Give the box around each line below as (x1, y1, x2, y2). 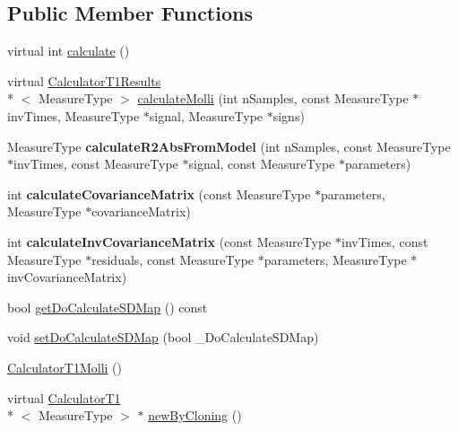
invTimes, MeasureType (7, 106, 140, 125)
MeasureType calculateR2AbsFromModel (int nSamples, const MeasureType (7, 136, 451, 155)
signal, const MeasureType (188, 154, 335, 173)
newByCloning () (148, 406, 242, 425)
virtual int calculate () (7, 41, 130, 60)
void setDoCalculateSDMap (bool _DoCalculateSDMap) (7, 328, 319, 347)
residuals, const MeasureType (91, 250, 255, 268)
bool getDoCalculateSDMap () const (7, 297, 208, 316)
